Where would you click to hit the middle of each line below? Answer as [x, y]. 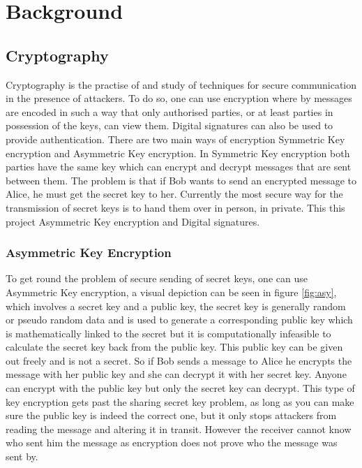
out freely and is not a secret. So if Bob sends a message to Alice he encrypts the [179, 360]
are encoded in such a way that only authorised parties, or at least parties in [169, 111]
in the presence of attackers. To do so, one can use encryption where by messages [179, 98]
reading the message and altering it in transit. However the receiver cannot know [179, 429]
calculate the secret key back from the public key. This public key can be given [174, 347]
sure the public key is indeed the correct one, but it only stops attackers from [171, 415]
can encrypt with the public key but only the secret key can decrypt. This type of [180, 388]
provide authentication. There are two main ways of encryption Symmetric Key [175, 139]
